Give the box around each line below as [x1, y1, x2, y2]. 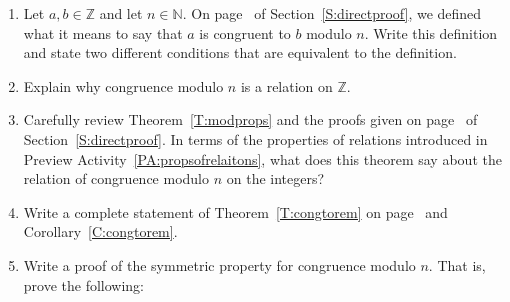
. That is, [428, 254, 486, 275]
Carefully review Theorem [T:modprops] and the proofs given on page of [23, 109, 478, 130]
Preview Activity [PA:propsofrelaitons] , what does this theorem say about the [23, 148, 502, 169]
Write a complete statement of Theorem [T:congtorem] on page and [23, 201, 448, 222]
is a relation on [240, 75, 333, 96]
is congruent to [199, 22, 291, 43]
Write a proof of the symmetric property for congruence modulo [23, 254, 416, 275]
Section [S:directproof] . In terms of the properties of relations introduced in [23, 128, 488, 149]
